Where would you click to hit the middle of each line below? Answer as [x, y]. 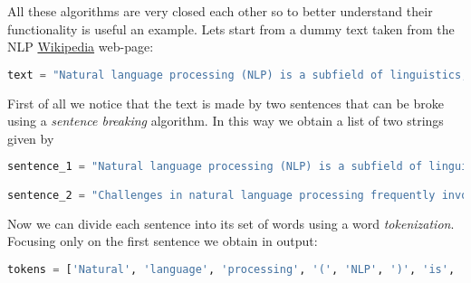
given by [31, 138]
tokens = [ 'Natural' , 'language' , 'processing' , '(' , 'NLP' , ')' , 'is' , [231, 270]
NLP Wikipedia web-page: [81, 47]
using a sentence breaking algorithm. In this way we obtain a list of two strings [226, 121]
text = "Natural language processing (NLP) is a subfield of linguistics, [238, 75]
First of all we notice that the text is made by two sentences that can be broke [226, 103]
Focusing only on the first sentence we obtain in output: [163, 241]
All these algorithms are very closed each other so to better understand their [220, 11]
